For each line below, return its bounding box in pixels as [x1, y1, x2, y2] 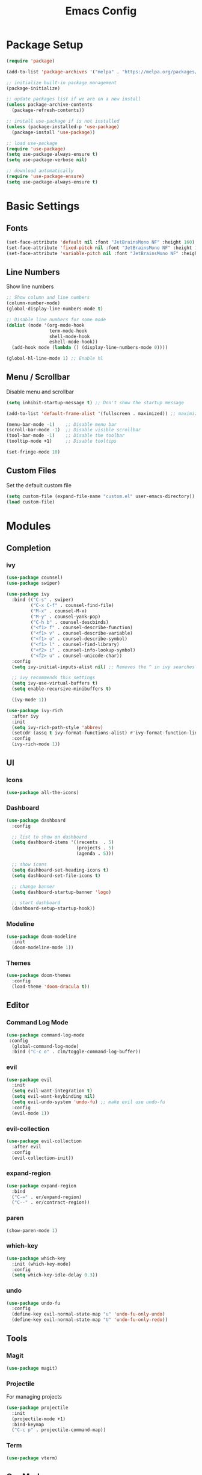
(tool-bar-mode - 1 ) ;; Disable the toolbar [6, 433, 125, 439]
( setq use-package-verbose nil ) [6, 157, 87, 163]
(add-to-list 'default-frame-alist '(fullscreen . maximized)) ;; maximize [6, 410, 200, 416]
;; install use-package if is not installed [6, 119, 120, 125]
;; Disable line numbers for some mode [6, 316, 106, 322]
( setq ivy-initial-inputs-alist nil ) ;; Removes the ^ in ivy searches [11, 664, 195, 670]
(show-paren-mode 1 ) [6, 1227, 58, 1234]
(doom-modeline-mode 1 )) [11, 944, 74, 951]
